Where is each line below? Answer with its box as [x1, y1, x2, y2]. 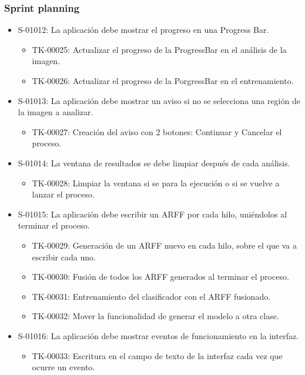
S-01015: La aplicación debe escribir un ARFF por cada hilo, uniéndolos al [18, 207, 287, 220]
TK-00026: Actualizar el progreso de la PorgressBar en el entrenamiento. [32, 75, 294, 86]
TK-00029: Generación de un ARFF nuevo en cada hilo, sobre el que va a [32, 239, 297, 251]
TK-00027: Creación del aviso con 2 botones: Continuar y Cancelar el [32, 125, 282, 138]
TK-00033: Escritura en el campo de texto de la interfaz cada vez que [32, 349, 283, 361]
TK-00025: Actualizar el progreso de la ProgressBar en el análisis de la [32, 43, 287, 55]
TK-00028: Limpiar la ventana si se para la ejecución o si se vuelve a [32, 176, 280, 189]
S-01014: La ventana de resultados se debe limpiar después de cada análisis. [18, 156, 290, 169]
